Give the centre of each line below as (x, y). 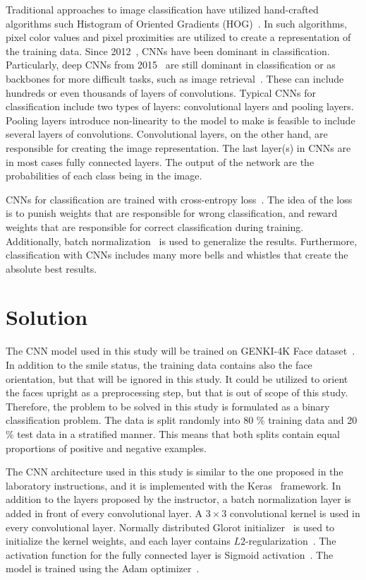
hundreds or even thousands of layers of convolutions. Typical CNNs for (161, 92)
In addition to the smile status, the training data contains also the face (159, 365)
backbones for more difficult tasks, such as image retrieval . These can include (175, 78)
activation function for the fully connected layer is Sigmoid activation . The (170, 554)
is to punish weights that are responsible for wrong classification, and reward (172, 213)
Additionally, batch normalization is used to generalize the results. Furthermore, (182, 241)
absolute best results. (51, 268)
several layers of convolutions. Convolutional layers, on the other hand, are (167, 134)
